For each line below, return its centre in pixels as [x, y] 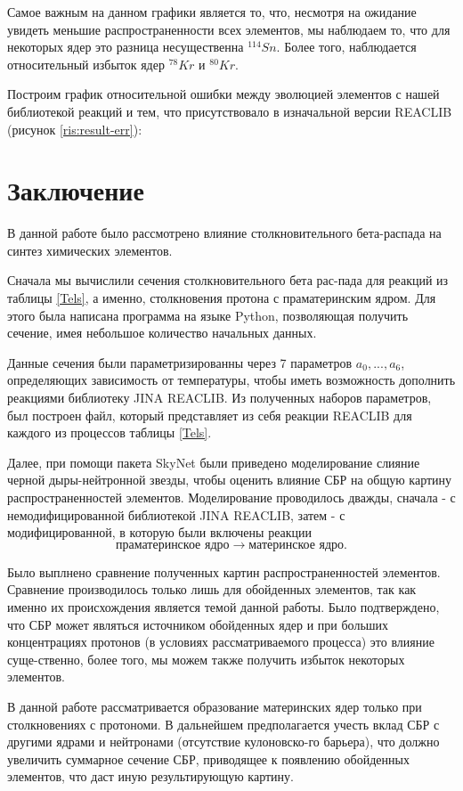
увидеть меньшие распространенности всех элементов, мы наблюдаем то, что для [229, 29]
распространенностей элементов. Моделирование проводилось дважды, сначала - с [231, 497]
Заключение [76, 190]
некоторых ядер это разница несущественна [126, 47]
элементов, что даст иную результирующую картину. [150, 776]
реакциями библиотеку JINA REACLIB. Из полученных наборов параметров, [219, 398]
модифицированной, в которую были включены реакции [160, 532]
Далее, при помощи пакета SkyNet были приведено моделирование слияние [214, 462]
